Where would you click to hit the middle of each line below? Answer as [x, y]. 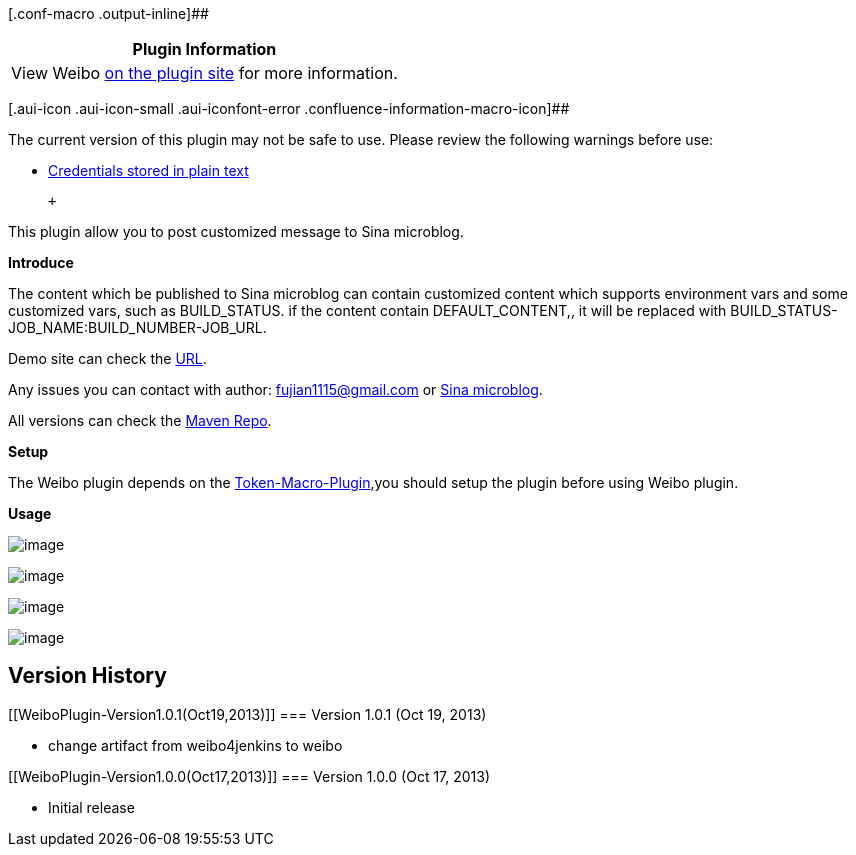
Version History [87, 676]
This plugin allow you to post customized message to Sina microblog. [236, 231]
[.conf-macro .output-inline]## [108, 13]
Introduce [41, 262]
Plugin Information [204, 49]
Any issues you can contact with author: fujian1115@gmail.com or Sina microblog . [275, 389]
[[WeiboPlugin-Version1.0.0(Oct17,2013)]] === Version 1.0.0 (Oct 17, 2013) [249, 776]
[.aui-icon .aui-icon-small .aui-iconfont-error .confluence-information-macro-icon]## [289, 108]
